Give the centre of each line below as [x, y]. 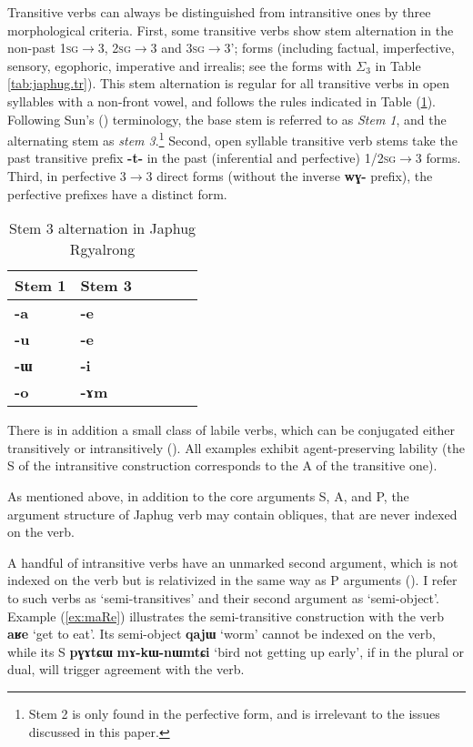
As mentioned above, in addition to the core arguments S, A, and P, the [208, 495]
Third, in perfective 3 [67, 176]
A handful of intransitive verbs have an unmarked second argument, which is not [233, 562]
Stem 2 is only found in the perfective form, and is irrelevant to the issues [234, 713]
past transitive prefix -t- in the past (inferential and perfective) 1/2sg [202, 158]
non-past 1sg [43, 48]
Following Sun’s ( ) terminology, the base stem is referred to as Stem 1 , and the [227, 119]
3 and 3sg [177, 48]
